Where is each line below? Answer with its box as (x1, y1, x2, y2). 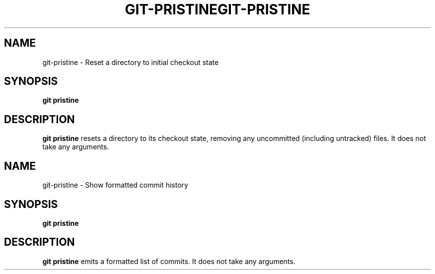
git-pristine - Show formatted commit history (42, 181, 188, 190)
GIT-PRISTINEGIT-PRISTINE (125, 1, 310, 18)
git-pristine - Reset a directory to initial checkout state (42, 58, 219, 67)
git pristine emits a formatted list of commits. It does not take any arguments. (42, 257, 295, 266)
